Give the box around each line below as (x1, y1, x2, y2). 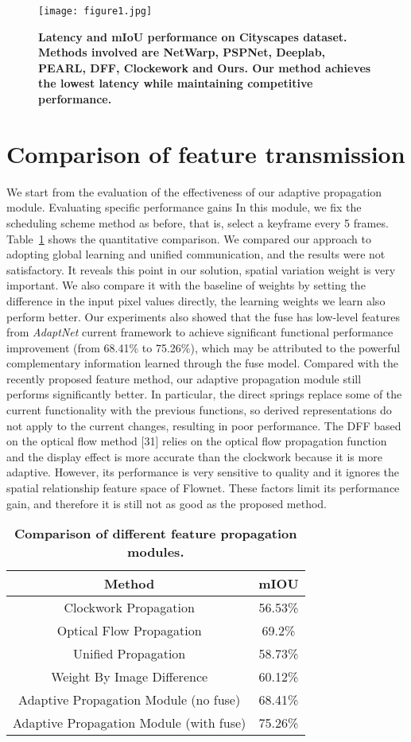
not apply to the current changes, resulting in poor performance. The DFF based (6, 417, 401, 433)
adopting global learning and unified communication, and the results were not (6, 246, 386, 262)
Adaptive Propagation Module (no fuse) (18, 690, 241, 709)
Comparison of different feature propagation (14, 524, 297, 543)
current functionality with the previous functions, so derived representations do (6, 402, 392, 418)
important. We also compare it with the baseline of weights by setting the (6, 277, 366, 293)
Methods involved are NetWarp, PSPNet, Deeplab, (38, 44, 326, 60)
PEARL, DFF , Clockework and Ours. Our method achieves (38, 59, 371, 76)
